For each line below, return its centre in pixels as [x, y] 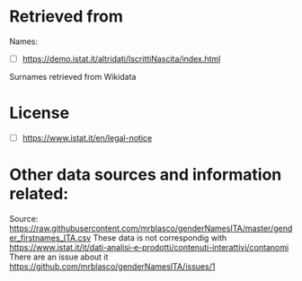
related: [39, 194]
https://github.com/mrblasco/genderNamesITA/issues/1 [112, 266]
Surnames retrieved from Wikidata [73, 77]
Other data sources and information [146, 175]
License [40, 113]
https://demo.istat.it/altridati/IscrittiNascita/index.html [121, 58]
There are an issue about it [59, 257]
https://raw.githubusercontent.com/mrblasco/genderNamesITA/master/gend [151, 228]
